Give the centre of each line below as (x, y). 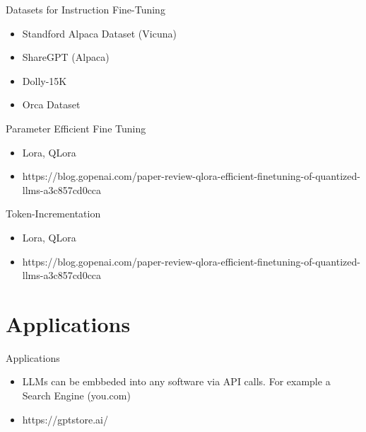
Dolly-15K (45, 80)
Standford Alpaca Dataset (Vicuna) (99, 33)
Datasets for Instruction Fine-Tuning (85, 9)
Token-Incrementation (53, 214)
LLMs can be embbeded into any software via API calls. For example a (176, 381)
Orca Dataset (51, 104)
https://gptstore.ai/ (65, 419)
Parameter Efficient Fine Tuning (76, 128)
